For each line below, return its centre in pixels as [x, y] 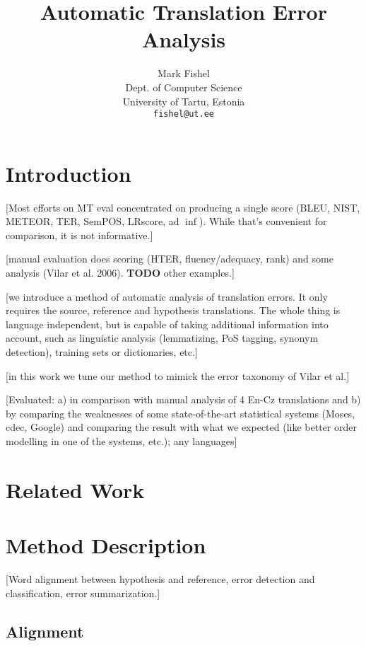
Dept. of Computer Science [184, 87]
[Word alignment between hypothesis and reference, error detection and [160, 579]
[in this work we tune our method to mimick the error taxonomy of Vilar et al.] [178, 375]
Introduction [69, 173]
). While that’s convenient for [263, 221]
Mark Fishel [184, 73]
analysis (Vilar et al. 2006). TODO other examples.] [120, 273]
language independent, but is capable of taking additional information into [167, 324]
